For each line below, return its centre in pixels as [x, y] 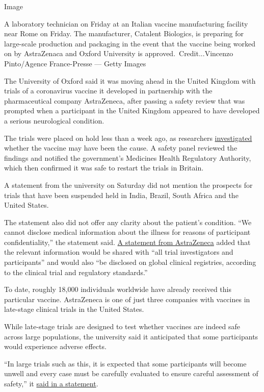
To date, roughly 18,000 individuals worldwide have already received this [118, 289]
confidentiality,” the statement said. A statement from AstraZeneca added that [127, 242]
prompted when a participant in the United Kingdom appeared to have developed [132, 111]
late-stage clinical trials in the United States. [74, 309]
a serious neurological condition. [54, 120]
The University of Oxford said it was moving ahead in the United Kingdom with [130, 80]
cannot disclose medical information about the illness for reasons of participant [127, 232]
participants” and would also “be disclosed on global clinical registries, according [130, 262]
